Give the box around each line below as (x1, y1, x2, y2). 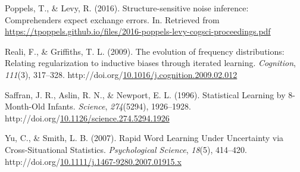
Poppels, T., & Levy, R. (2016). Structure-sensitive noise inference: (5, 2, 249, 14)
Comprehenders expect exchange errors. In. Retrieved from (5, 13, 220, 26)
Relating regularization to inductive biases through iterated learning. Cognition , (5, 57, 296, 69)
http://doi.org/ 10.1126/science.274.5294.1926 (5, 111, 170, 124)
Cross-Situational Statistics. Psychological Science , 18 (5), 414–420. (5, 143, 247, 155)
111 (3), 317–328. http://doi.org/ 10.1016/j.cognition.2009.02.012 (5, 68, 237, 80)
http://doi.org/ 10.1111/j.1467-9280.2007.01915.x (5, 155, 182, 167)
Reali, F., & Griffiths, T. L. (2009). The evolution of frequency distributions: (5, 45, 285, 57)
